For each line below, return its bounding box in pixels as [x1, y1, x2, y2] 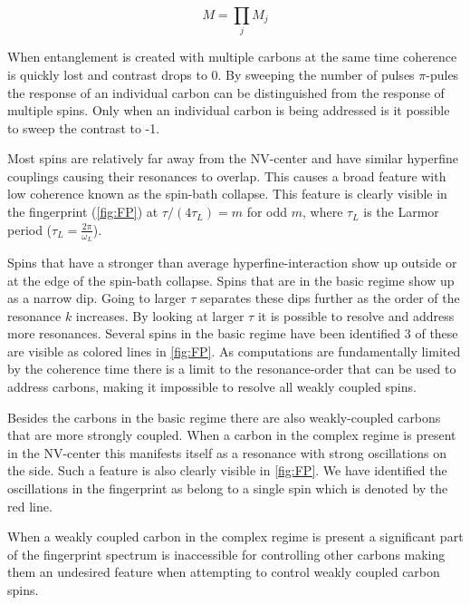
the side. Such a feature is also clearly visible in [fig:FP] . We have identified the [7, 461, 447, 480]
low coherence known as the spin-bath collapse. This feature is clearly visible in [7, 184, 447, 203]
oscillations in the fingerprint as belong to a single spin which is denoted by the [7, 479, 448, 498]
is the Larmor [363, 202, 439, 221]
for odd [246, 202, 288, 221]
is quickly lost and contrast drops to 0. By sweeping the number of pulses [7, 64, 415, 83]
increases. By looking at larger [75, 306, 245, 325]
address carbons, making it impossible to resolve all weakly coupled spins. [7, 377, 417, 396]
